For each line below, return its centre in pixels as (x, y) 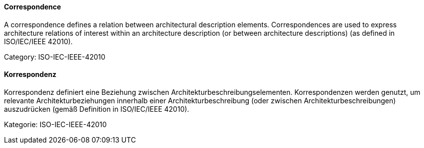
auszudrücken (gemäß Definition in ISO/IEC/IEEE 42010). (97, 109)
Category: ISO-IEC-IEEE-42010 (55, 57)
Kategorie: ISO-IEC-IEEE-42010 (55, 124)
